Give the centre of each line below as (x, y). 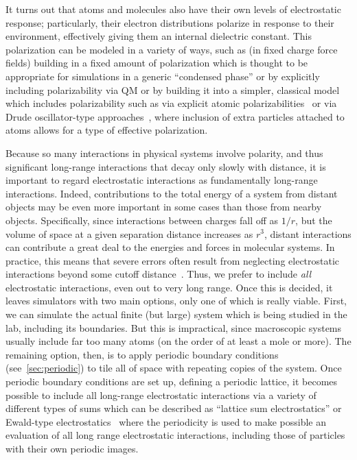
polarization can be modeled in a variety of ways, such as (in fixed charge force (172, 49)
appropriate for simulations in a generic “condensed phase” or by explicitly (163, 76)
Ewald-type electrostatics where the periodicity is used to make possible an (166, 421)
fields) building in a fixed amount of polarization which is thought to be (157, 63)
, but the (314, 220)
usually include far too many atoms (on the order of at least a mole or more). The (178, 341)
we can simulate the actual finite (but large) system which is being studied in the (176, 314)
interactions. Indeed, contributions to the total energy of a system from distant (172, 193)
